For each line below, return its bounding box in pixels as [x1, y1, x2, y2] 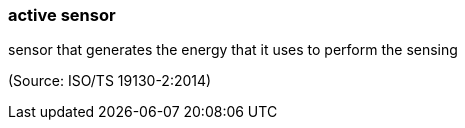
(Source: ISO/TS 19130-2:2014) [8, 72, 212, 90]
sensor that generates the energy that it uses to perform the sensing [8, 41, 458, 59]
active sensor [8, 5, 116, 25]
